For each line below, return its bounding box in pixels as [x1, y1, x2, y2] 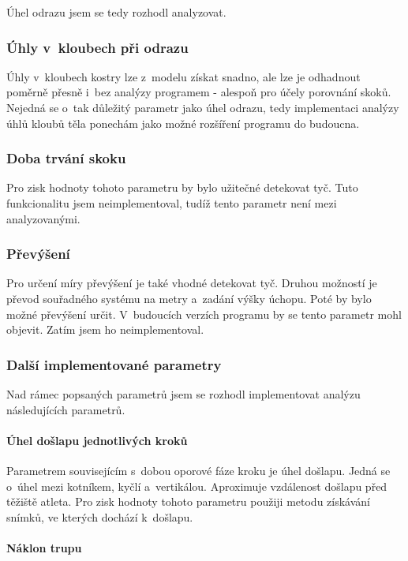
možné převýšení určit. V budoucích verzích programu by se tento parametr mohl [6, 305, 402, 322]
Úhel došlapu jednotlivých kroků [6, 432, 188, 448]
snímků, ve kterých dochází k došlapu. [6, 508, 193, 525]
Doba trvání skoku [6, 148, 126, 168]
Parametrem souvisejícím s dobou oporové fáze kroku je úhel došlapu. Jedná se [6, 462, 391, 478]
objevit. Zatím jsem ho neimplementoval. [6, 321, 204, 338]
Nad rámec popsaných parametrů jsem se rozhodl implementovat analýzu [6, 386, 361, 402]
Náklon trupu [6, 539, 82, 555]
